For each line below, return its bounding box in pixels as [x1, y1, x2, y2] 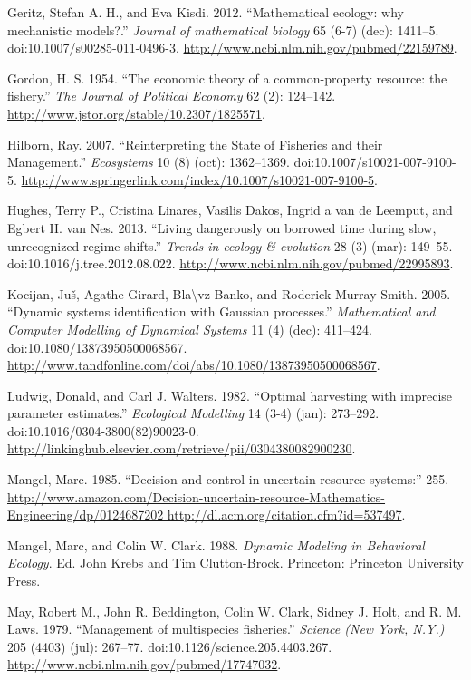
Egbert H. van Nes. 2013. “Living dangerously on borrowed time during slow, [7, 218, 437, 237]
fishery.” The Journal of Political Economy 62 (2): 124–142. [7, 86, 336, 105]
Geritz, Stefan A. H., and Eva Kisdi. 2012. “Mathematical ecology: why [7, 3, 404, 21]
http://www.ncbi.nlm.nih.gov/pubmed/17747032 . [7, 655, 282, 674]
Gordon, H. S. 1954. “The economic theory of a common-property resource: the [7, 68, 447, 87]
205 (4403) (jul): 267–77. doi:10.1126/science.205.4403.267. [7, 636, 332, 656]
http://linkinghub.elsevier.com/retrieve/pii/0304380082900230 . [7, 439, 356, 458]
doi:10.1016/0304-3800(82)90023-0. [7, 421, 199, 440]
